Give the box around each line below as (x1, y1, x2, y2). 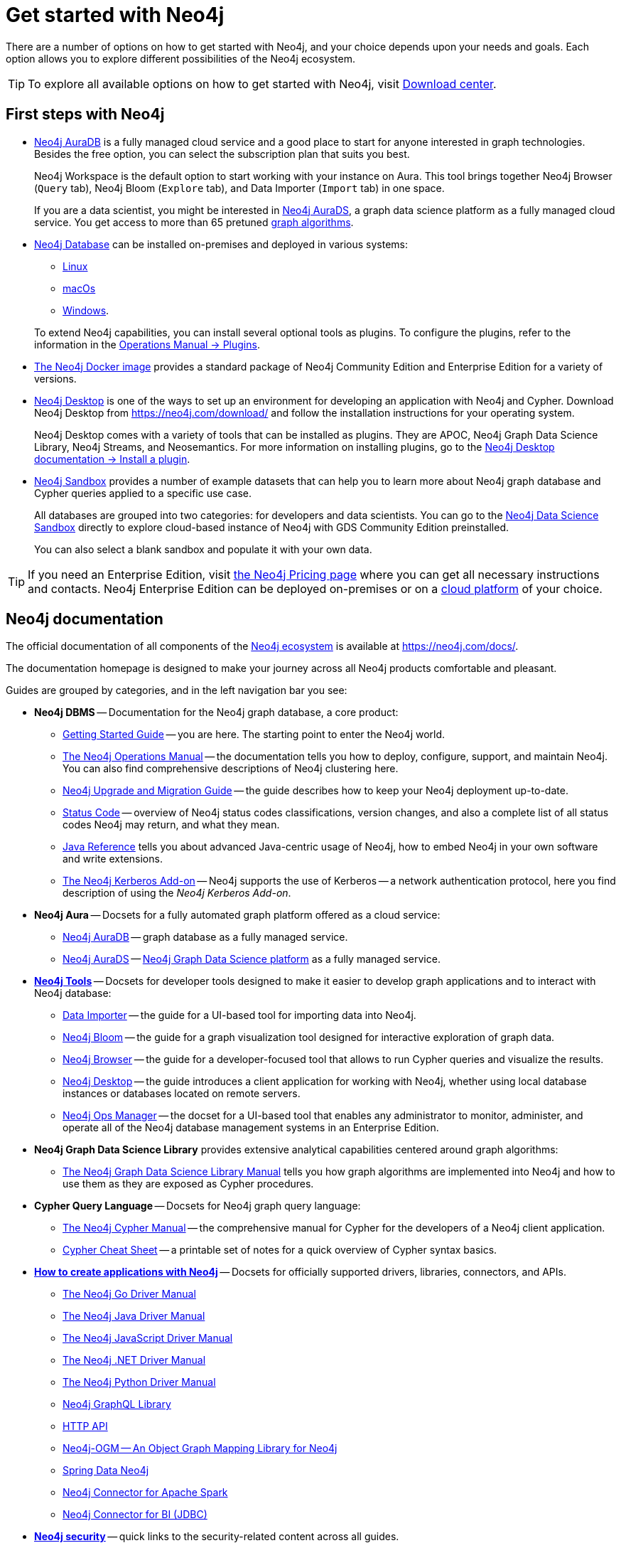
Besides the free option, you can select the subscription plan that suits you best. (34, 147, 410, 160)
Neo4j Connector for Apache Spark (63, 1486, 228, 1499)
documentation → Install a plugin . (34, 452, 190, 465)
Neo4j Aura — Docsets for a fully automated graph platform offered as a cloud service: (34, 909, 441, 922)
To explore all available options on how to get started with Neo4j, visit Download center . (28, 76, 497, 91)
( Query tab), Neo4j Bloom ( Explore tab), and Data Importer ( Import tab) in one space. (34, 181, 445, 194)
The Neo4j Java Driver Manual (63, 1310, 205, 1323)
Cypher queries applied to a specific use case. (34, 486, 252, 499)
